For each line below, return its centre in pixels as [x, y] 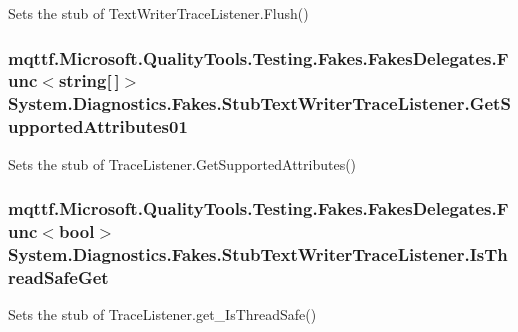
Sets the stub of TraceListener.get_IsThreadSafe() [162, 314]
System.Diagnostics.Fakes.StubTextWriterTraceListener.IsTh [258, 253]
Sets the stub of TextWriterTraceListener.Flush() [158, 13]
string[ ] [89, 80]
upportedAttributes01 [98, 126]
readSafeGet [58, 276]
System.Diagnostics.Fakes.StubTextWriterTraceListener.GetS [259, 103]
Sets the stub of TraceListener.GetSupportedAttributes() [182, 163]
